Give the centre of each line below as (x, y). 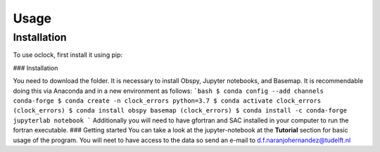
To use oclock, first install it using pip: (68, 55)
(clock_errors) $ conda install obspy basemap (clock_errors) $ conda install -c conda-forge (180, 110)
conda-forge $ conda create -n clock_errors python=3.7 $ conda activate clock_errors (167, 101)
